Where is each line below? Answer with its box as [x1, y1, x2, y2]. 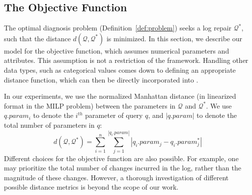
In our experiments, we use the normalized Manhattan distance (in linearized [4, 91, 236, 101]
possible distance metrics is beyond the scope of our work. [4, 182, 179, 192]
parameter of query [85, 110, 143, 120]
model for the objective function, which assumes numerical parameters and [4, 45, 229, 56]
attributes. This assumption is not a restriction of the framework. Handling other [4, 55, 249, 65]
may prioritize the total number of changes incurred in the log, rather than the [4, 163, 241, 173]
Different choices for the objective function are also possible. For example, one [4, 153, 239, 163]
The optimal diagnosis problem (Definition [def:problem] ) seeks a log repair [4, 23, 232, 33]
